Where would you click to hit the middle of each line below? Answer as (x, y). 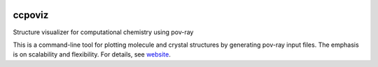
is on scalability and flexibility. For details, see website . (92, 54)
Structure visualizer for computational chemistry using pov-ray (103, 32)
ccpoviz (31, 15)
